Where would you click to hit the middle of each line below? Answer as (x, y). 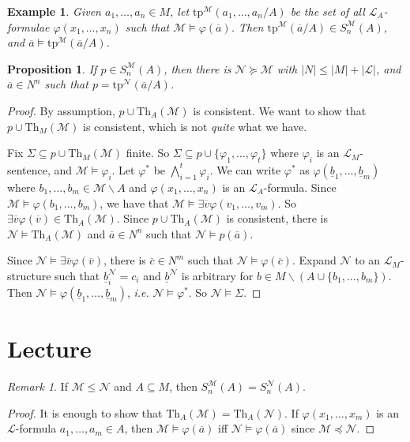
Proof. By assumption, (61, 110)
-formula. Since (300, 187)
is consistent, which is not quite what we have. (195, 126)
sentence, (29, 169)
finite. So (148, 153)
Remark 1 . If (38, 386)
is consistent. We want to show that (280, 110)
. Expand (314, 260)
